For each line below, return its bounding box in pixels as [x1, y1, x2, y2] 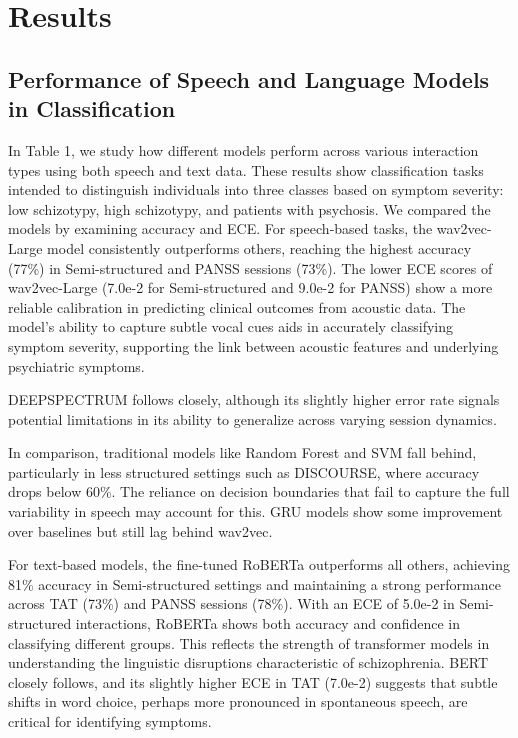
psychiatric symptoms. [8, 355, 145, 376]
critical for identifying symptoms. [8, 711, 212, 731]
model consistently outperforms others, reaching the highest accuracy [47, 237, 472, 258]
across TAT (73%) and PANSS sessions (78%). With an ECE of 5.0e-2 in [8, 593, 455, 614]
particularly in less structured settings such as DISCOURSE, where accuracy [8, 461, 480, 482]
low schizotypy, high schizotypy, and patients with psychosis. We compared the [8, 198, 491, 219]
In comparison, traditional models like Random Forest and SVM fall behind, [8, 442, 477, 463]
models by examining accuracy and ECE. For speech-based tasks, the [8, 218, 433, 239]
